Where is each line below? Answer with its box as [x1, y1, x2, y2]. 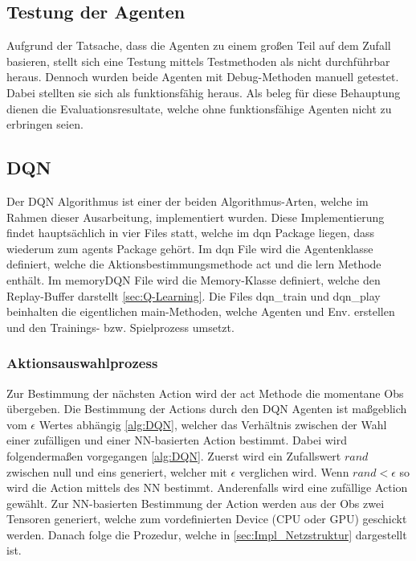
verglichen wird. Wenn [239, 463, 349, 480]
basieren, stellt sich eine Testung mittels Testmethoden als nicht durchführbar [6, 52, 390, 69]
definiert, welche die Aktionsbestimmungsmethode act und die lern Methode [6, 256, 381, 272]
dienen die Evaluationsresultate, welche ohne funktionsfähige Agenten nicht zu [6, 100, 392, 117]
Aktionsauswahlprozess [6, 353, 158, 373]
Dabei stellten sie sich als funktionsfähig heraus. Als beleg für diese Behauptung [6, 84, 401, 100]
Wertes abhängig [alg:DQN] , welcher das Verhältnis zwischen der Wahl [39, 416, 387, 432]
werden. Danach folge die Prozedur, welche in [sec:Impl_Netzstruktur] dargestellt [6, 526, 407, 543]
